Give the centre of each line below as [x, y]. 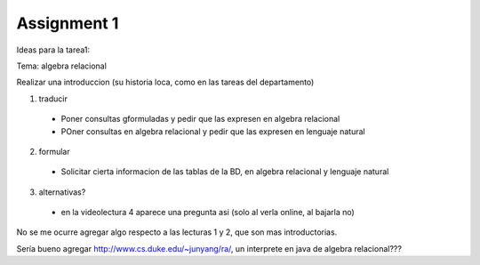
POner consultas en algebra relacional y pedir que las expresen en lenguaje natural [213, 131]
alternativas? [62, 192]
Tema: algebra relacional [61, 66]
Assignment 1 [68, 23]
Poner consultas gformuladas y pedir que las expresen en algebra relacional [200, 119]
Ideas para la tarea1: [53, 50]
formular [54, 151]
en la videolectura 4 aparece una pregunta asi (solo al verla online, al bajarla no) [208, 213]
